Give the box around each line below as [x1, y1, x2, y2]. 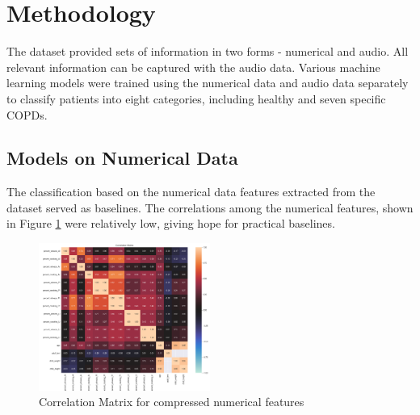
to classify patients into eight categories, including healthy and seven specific [6, 90, 386, 107]
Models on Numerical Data [6, 145, 238, 170]
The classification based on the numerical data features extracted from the [6, 183, 376, 200]
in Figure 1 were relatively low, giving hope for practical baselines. [6, 215, 335, 232]
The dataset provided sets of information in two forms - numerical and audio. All [6, 43, 409, 60]
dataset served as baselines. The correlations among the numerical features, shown [6, 199, 414, 216]
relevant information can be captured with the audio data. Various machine [6, 58, 380, 75]
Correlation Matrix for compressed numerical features [39, 393, 304, 410]
